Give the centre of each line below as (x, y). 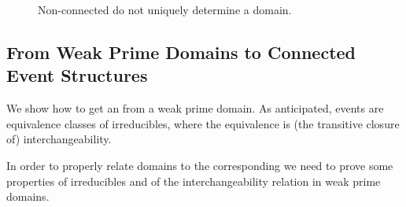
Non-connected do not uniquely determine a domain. (165, 9)
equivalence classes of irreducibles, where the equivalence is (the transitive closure (203, 123)
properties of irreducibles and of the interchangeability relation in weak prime (194, 181)
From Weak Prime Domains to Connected (181, 52)
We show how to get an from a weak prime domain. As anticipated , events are (195, 108)
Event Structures (77, 75)
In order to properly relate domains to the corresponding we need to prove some (200, 165)
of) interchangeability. (59, 139)
